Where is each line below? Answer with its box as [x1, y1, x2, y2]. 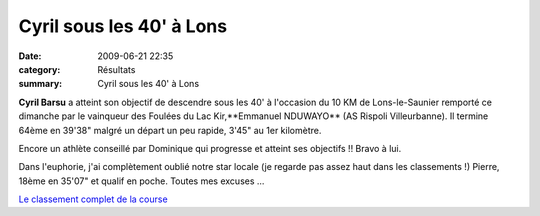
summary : [18, 78, 63, 90]
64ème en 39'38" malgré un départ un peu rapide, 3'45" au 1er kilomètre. [18, 124, 322, 136]
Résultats [97, 63, 136, 75]
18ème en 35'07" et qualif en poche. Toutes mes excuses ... [18, 175, 265, 187]
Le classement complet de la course [18, 193, 169, 205]
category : [18, 63, 61, 75]
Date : [18, 50, 42, 62]
